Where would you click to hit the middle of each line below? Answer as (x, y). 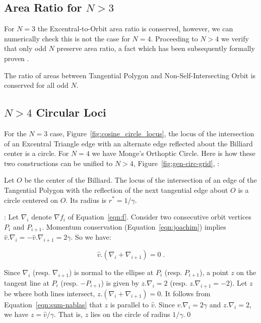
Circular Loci (71, 112)
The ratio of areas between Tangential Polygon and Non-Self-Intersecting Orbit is (130, 75)
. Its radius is (86, 200)
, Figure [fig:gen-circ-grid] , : (176, 163)
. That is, (68, 314)
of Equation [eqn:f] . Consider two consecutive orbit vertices (159, 217)
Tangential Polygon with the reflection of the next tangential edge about (116, 190)
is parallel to (129, 304)
